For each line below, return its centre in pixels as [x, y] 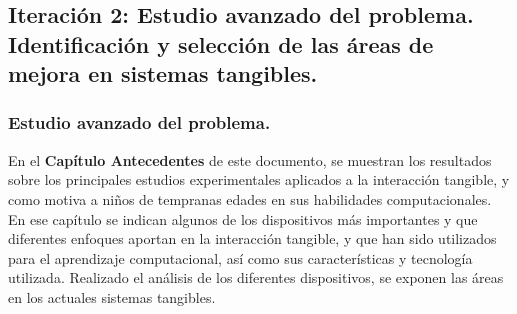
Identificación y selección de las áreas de [221, 43]
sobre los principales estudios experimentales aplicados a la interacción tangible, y [259, 179]
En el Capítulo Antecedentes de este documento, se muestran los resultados [250, 159]
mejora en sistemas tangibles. [163, 73]
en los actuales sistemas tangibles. [112, 296]
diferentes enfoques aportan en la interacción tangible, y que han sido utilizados [252, 238]
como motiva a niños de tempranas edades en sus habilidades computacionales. [250, 198]
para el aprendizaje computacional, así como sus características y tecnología [240, 257]
